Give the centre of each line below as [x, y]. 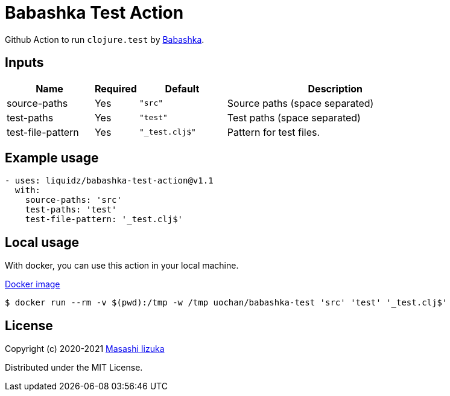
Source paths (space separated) [300, 103]
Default [182, 88]
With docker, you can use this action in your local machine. [122, 266]
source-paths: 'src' [73, 200]
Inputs [24, 63]
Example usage [52, 158]
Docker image [33, 284]
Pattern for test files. [274, 132]
